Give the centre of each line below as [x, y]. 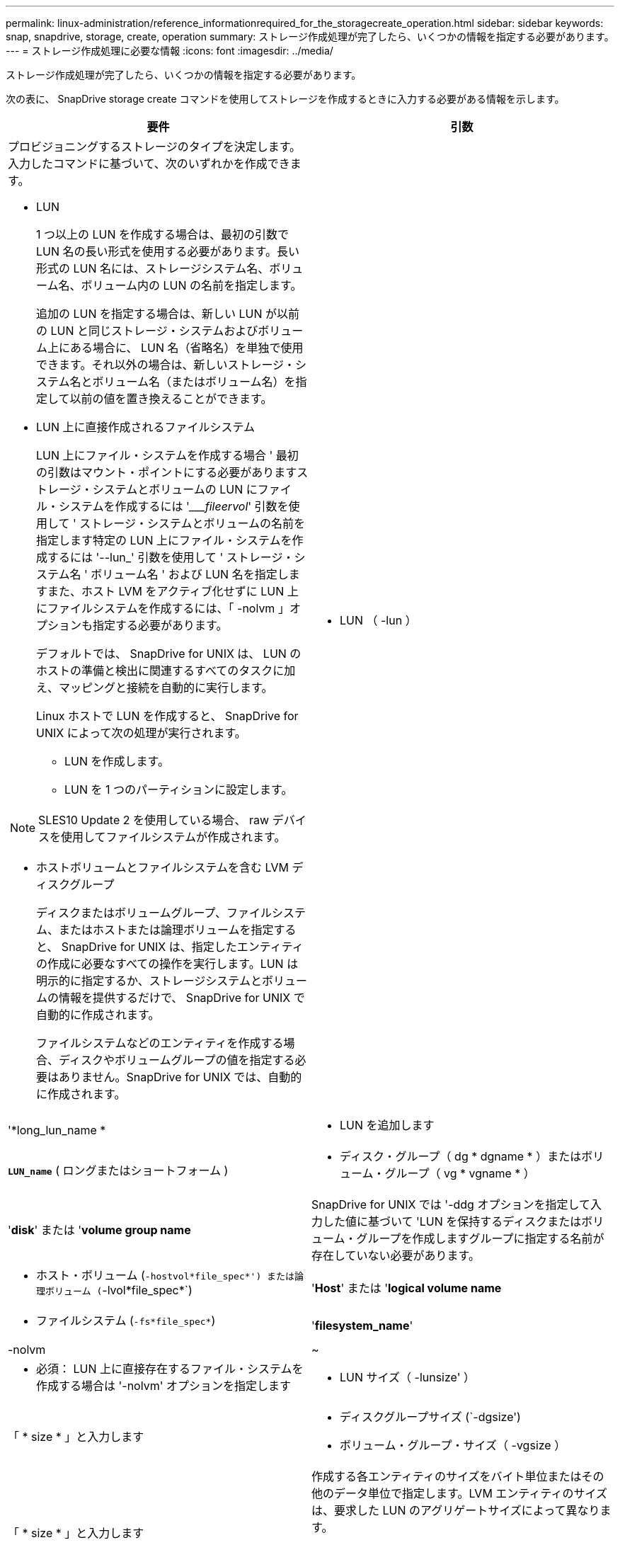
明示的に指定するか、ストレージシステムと [149, 981]
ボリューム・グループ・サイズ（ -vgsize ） [453, 1445]
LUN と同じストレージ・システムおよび [154, 331]
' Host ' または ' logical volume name [407, 1288]
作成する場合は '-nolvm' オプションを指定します [163, 1386]
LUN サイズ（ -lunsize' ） [407, 1377]
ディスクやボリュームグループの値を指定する [177, 1060]
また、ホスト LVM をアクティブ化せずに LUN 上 [173, 591]
